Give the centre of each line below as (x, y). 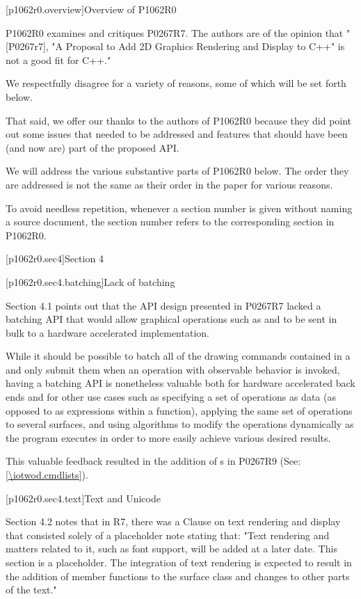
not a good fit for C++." (58, 59)
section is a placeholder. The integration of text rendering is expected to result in (179, 562)
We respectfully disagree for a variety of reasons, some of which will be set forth (176, 83)
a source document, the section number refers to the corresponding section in (170, 222)
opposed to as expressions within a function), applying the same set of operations (179, 410)
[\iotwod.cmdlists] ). (47, 475)
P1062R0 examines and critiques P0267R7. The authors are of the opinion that (175, 32)
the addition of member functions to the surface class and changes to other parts (178, 576)
